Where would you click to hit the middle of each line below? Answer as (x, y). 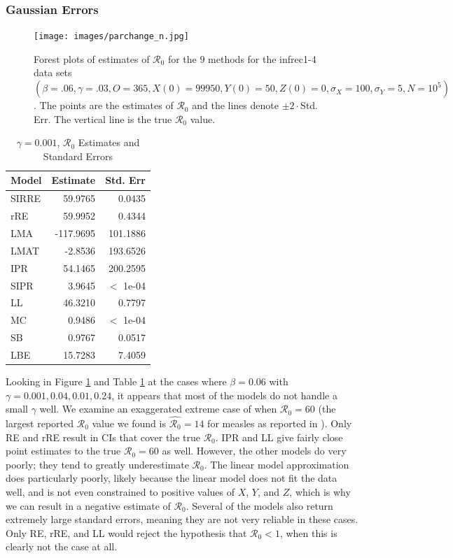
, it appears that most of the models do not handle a (224, 395)
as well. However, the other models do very (254, 451)
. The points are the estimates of (104, 105)
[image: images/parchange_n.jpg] (111, 37)
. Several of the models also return (259, 505)
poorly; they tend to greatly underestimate (97, 464)
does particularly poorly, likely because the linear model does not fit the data (172, 478)
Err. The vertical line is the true (103, 119)
